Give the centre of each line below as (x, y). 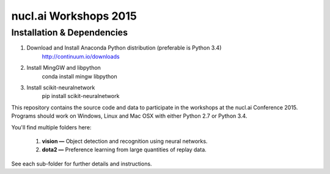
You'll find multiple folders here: (51, 127)
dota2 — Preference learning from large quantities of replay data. (124, 149)
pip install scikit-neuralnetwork (81, 96)
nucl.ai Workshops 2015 (74, 16)
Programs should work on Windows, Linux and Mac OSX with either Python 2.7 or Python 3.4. (129, 116)
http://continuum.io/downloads (81, 56)
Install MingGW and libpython (64, 68)
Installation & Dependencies (70, 32)
